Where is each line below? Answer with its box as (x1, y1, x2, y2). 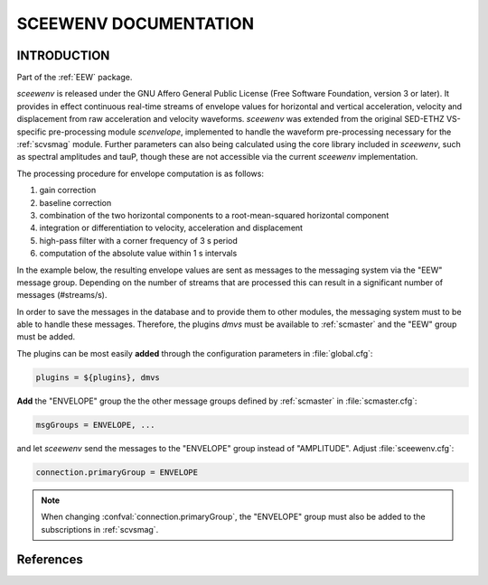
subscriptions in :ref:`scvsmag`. (41, 524, 159, 534)
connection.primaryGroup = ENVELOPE (35, 467, 199, 478)
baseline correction (39, 197, 112, 208)
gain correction (39, 185, 97, 196)
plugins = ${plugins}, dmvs (35, 372, 160, 383)
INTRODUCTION (16, 48, 110, 63)
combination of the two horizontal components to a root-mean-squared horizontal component (39, 209, 389, 220)
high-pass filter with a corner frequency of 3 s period (39, 235, 239, 246)
